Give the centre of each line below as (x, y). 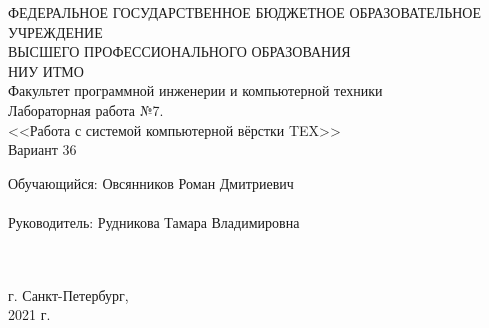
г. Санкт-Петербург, (68, 294)
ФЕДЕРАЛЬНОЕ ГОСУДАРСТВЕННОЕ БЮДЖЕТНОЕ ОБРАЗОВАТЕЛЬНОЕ (245, 12)
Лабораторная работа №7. (86, 109)
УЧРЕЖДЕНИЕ (55, 31)
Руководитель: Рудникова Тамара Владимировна (154, 221)
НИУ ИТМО (46, 70)
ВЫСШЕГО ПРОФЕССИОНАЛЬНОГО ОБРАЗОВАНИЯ (179, 51)
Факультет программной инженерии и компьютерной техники (195, 90)
